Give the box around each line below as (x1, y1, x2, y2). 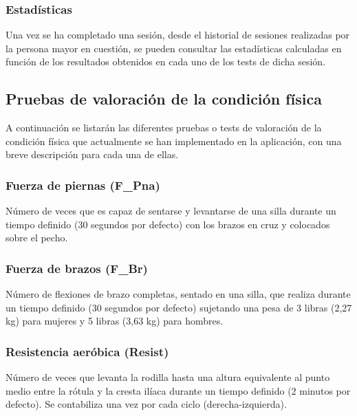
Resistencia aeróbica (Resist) (6, 342, 169, 360)
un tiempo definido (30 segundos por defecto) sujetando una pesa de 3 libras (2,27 (6, 300, 352, 314)
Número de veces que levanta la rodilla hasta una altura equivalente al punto (6, 370, 330, 384)
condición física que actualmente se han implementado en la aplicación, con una (6, 133, 342, 148)
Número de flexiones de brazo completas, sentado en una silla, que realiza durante (6, 287, 351, 301)
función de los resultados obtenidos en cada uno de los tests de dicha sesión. (6, 54, 326, 69)
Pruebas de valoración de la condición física (6, 88, 322, 109)
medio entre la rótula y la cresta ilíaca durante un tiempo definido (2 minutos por (6, 383, 351, 397)
